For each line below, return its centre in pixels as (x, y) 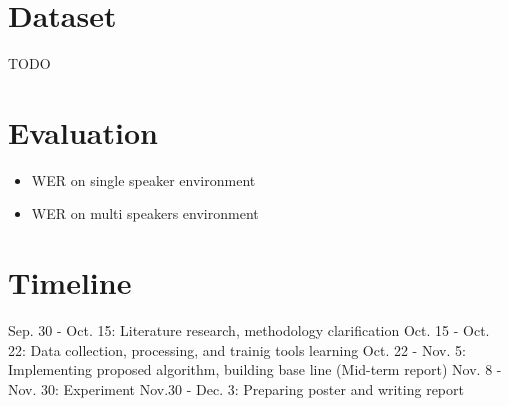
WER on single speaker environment (143, 179)
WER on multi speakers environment (145, 213)
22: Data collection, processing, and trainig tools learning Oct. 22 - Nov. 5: (237, 349)
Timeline (70, 282)
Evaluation (83, 131)
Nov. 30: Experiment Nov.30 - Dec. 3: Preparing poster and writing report (236, 388)
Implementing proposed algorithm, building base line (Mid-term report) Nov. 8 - (255, 369)
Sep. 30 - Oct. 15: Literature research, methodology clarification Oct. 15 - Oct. (249, 330)
